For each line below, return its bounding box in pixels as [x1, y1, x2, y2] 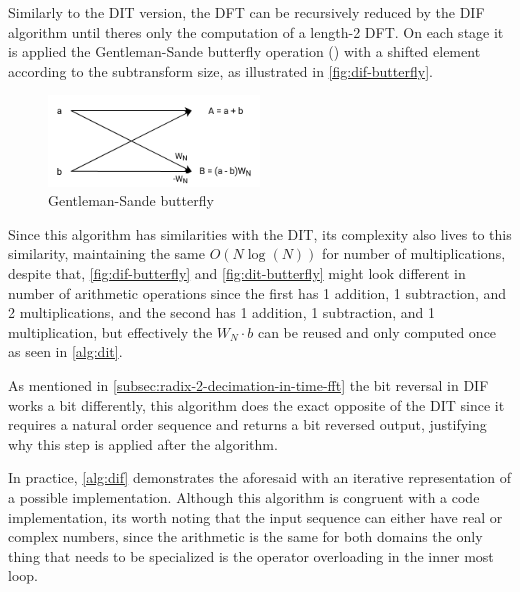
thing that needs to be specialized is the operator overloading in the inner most [8, 545, 494, 566]
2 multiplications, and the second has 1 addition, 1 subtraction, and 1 [8, 302, 435, 323]
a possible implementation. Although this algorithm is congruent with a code [8, 486, 480, 507]
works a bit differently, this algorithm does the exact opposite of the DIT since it [8, 394, 505, 415]
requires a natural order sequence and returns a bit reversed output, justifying [8, 414, 487, 435]
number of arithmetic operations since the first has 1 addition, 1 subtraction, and [8, 282, 507, 303]
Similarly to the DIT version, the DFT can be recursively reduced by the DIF [8, 2, 485, 22]
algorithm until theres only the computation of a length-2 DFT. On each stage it [8, 21, 504, 42]
